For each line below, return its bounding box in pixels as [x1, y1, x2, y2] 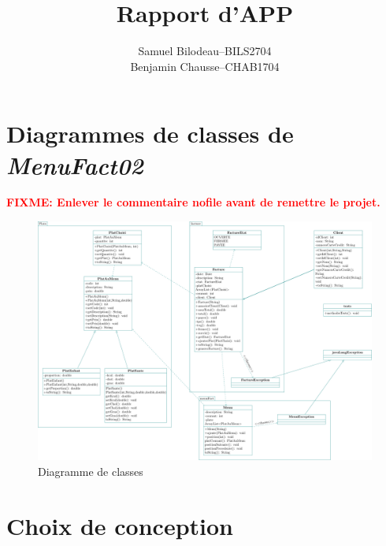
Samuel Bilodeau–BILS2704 [138, 43, 272, 59]
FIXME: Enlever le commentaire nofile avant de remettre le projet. [6, 194, 380, 210]
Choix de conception [6, 509, 233, 541]
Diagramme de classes [38, 462, 143, 479]
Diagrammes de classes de [6, 117, 294, 150]
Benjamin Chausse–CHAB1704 [130, 58, 280, 74]
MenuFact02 [6, 148, 143, 181]
